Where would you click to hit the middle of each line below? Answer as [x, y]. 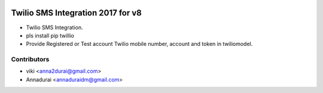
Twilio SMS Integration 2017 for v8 [76, 13]
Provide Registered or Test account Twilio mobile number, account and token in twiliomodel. [139, 44]
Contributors [30, 60]
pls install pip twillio [50, 35]
